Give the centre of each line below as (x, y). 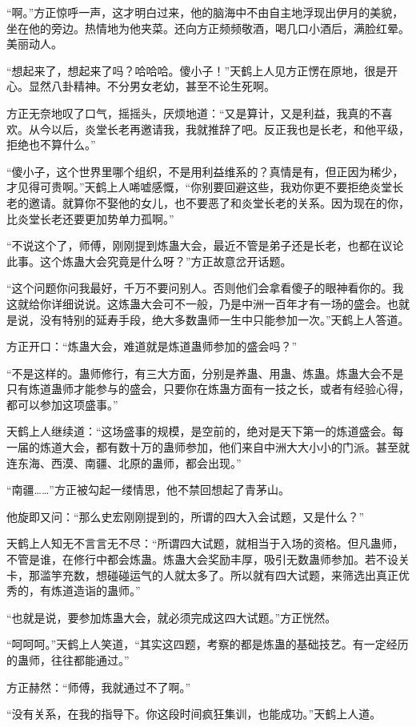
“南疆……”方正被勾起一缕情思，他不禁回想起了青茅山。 (148, 490)
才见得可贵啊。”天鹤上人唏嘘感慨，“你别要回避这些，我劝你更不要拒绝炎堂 (200, 187)
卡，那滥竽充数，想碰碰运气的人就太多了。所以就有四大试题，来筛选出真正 (202, 574)
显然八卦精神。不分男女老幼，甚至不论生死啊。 (152, 86)
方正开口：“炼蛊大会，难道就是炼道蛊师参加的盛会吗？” (152, 346)
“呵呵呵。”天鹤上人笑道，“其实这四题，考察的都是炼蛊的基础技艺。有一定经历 (208, 644)
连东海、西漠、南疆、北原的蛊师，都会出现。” (124, 462)
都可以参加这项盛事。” (62, 404)
